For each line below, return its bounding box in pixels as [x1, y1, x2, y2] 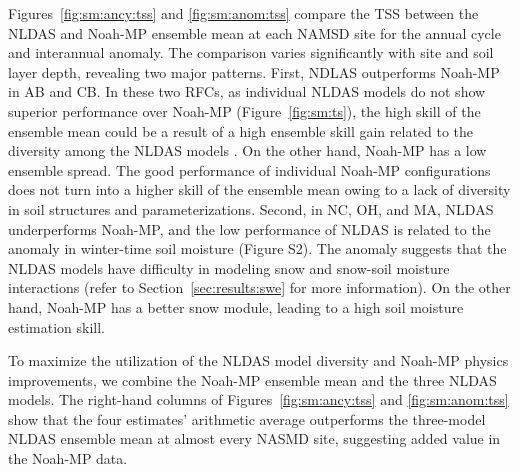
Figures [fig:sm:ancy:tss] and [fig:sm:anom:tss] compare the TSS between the [8, 3, 479, 23]
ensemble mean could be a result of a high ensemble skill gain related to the [8, 120, 474, 141]
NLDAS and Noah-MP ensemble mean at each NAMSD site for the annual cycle [8, 22, 501, 43]
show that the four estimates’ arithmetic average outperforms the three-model [8, 408, 486, 429]
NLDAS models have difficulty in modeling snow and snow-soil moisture [8, 257, 450, 278]
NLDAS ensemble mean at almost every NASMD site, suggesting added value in [8, 428, 501, 449]
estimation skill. [8, 316, 105, 337]
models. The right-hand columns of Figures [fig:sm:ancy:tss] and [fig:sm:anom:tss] [8, 389, 509, 410]
